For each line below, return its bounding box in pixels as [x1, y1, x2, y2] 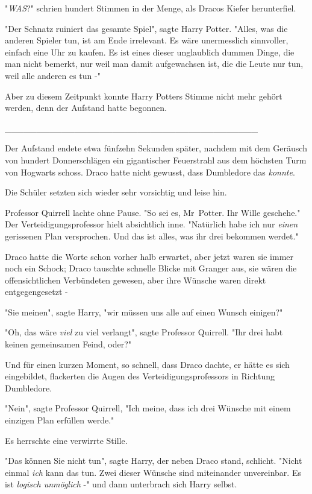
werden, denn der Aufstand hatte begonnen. [5, 101, 167, 114]
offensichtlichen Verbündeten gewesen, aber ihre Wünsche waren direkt [5, 273, 266, 286]
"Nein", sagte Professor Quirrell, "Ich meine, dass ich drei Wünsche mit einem [5, 402, 291, 414]
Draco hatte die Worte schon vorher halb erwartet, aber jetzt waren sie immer [5, 250, 293, 262]
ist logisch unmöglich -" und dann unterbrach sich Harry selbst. [5, 478, 237, 490]
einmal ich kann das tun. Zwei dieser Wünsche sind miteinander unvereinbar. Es [5, 466, 301, 478]
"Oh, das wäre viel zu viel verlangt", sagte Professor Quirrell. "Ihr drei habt [5, 326, 283, 338]
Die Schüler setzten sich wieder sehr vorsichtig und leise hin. [5, 186, 227, 198]
